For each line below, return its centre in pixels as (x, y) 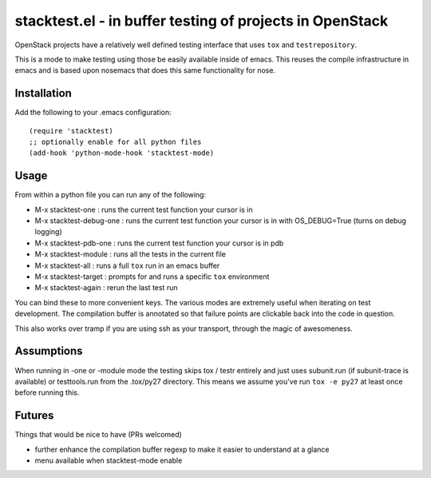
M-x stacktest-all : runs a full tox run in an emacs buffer (127, 265)
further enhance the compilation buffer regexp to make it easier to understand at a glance (182, 449)
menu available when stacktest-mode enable (109, 460)
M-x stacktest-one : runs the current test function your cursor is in (144, 209)
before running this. (47, 392)
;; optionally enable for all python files (115, 142)
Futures (34, 416)
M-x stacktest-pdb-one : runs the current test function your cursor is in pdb (159, 243)
